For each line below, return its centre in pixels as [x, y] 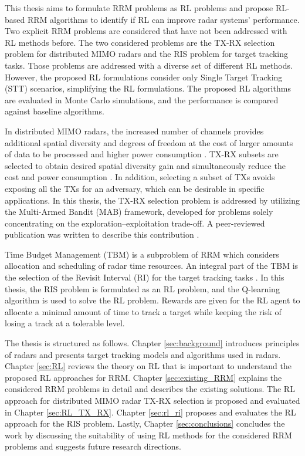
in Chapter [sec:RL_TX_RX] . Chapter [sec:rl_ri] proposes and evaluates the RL [150, 412]
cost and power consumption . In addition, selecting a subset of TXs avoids [140, 177]
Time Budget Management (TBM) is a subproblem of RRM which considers [142, 254]
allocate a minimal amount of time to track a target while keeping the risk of [143, 311]
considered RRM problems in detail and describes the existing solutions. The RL [150, 389]
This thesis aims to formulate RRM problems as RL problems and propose [139, 8]
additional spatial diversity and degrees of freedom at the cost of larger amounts [149, 142]
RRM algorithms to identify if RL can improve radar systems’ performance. [163, 19]
